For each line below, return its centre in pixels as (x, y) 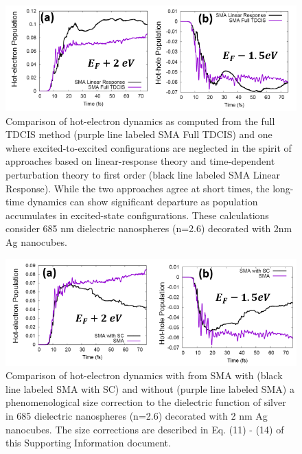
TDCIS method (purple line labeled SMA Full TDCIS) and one (139, 134)
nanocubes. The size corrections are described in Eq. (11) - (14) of (145, 429)
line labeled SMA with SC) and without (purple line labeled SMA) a (150, 388)
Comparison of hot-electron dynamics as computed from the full (140, 121)
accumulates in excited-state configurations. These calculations (137, 215)
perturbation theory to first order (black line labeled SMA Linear (143, 174)
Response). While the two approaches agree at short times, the (138, 188)
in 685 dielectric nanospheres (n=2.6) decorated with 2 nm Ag (137, 416)
